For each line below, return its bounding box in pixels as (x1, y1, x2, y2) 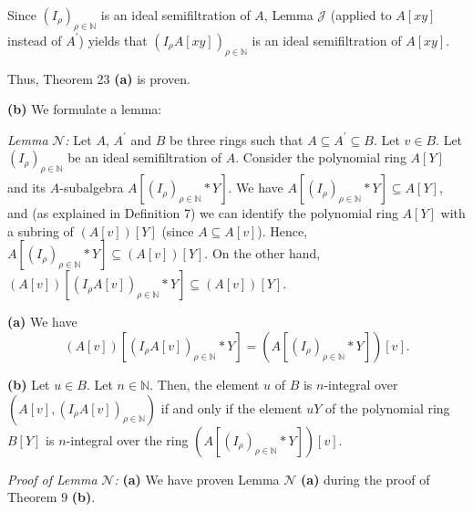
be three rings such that (170, 130, 303, 149)
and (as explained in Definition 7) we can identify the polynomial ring (7, 204, 398, 223)
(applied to (330, 5, 392, 24)
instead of (7, 30, 62, 49)
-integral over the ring (66, 430, 189, 449)
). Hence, (257, 221, 308, 240)
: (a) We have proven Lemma (114, 469, 280, 488)
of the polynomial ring (325, 398, 450, 417)
